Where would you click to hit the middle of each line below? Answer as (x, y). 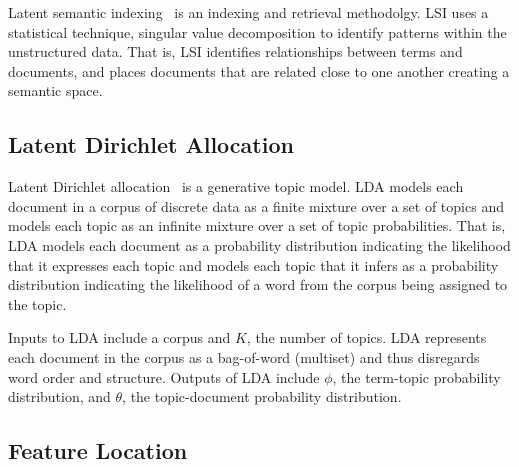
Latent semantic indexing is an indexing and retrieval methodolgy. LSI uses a (248, 12)
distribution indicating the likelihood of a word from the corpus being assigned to (258, 284)
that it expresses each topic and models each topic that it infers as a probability (253, 264)
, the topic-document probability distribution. (262, 396)
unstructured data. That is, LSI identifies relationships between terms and (235, 51)
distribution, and (59, 396)
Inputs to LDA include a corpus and (119, 337)
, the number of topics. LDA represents (366, 337)
